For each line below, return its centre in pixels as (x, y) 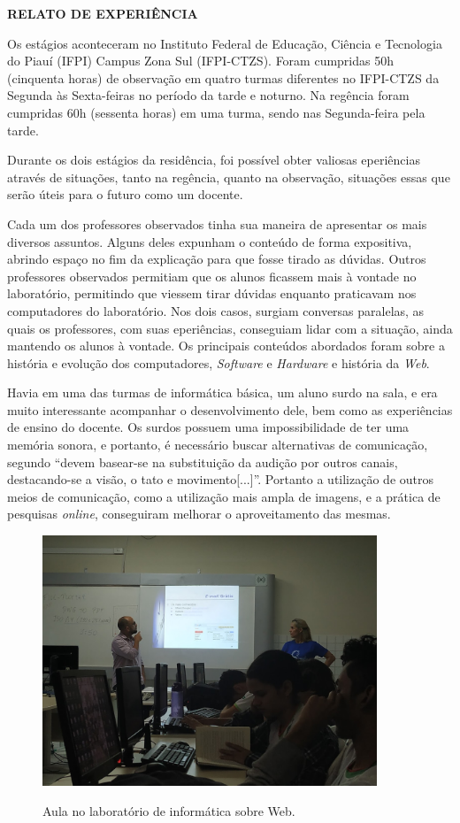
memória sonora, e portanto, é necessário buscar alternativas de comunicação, (218, 445)
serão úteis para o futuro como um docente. (125, 194)
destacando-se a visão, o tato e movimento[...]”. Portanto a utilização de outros (220, 479)
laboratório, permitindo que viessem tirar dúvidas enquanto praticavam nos (212, 293)
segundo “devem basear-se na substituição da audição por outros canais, (203, 461)
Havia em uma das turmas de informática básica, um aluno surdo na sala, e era (222, 392)
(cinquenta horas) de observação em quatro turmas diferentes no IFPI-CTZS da (223, 77)
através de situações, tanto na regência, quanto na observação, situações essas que (229, 177)
